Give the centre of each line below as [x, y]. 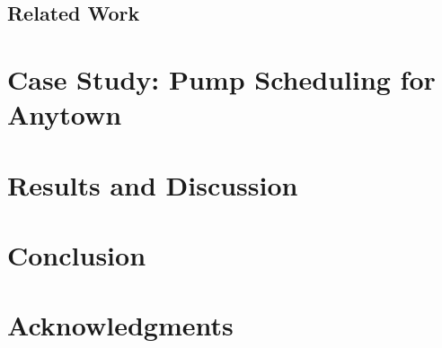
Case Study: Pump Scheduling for [221, 78]
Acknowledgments [120, 325]
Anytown [65, 114]
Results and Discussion [153, 184]
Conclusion [77, 254]
